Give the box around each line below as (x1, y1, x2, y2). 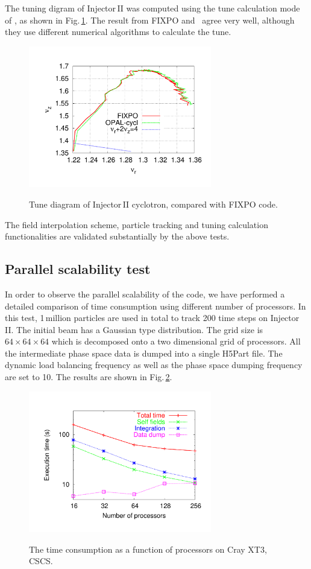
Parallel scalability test (5, 259, 151, 278)
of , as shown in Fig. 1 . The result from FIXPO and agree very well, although (5, 13, 295, 26)
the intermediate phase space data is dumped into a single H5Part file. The (5, 346, 283, 359)
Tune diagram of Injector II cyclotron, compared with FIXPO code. (29, 197, 278, 210)
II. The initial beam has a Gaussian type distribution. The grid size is (5, 323, 263, 335)
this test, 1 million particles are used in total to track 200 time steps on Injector (5, 311, 300, 324)
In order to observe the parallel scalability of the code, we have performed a (5, 287, 285, 300)
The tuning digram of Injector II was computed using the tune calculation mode (5, 2, 300, 14)
